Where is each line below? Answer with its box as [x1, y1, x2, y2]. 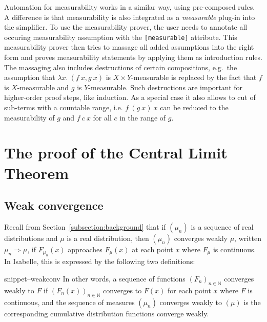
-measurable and [17, 82, 69, 92]
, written [234, 232, 262, 243]
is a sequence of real [191, 221, 254, 232]
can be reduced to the [160, 102, 229, 112]
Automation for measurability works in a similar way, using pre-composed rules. [4, 2, 255, 12]
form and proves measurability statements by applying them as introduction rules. [4, 52, 262, 63]
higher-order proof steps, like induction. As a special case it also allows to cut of [4, 92, 256, 103]
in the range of [119, 112, 166, 123]
